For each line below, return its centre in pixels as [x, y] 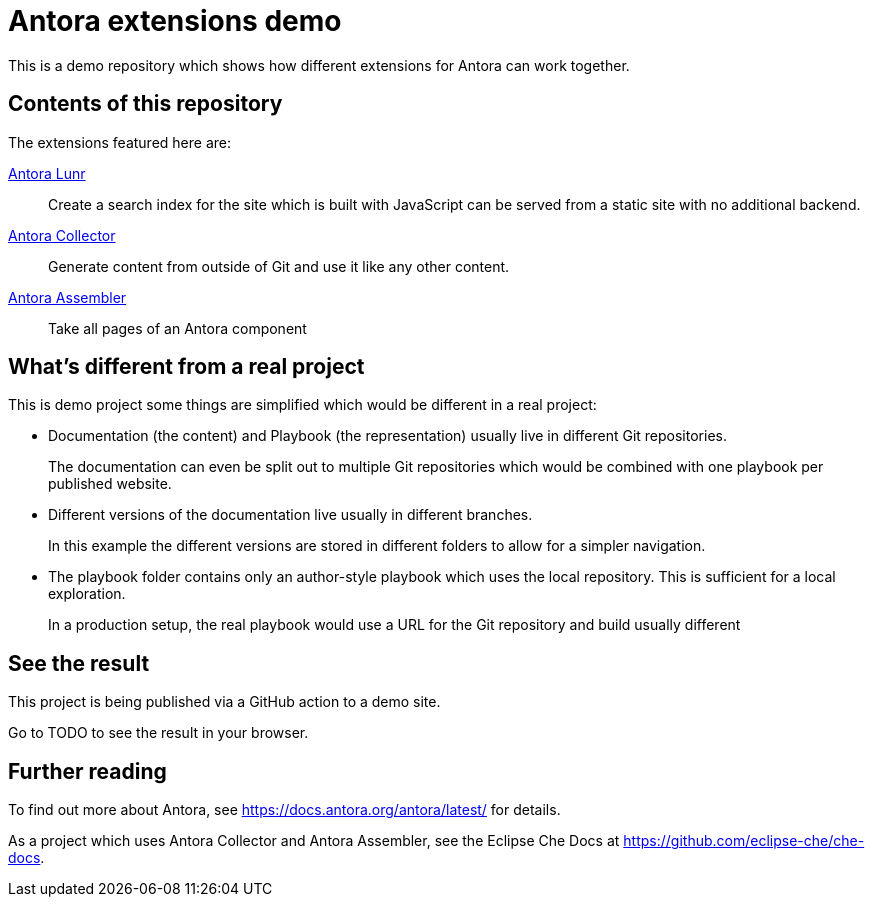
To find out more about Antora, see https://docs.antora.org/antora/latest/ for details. [284, 810]
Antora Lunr [47, 173]
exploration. [87, 594]
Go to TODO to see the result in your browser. [158, 733]
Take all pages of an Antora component [177, 328]
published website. [110, 484]
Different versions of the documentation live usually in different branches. [290, 515]
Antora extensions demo [175, 21]
